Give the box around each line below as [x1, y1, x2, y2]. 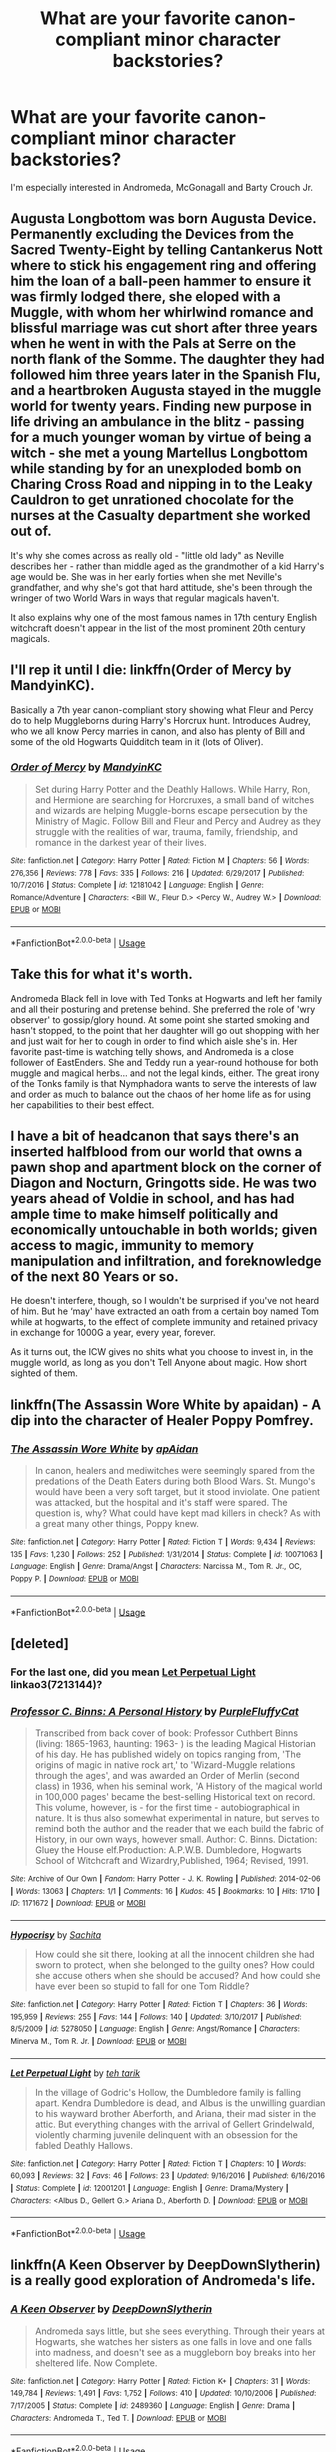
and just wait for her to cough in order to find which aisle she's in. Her [10, 1035, 298, 1047]
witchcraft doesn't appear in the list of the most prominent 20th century [10, 622, 306, 634]
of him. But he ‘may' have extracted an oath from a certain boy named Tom [10, 1305, 320, 1317]
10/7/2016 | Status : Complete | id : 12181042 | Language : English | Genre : [10, 880, 265, 891]
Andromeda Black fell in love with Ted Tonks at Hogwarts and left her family [10, 992, 323, 1004]
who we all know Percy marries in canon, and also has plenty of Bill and [10, 725, 306, 737]
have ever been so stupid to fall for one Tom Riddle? [34, 1980, 250, 1992]
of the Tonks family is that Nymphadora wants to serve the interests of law [10, 1077, 317, 1089]
